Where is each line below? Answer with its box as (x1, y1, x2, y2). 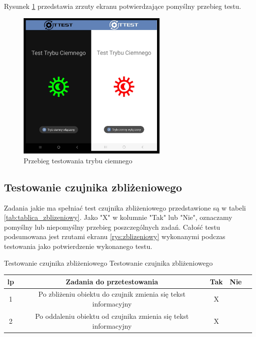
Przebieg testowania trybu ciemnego (24, 155, 132, 165)
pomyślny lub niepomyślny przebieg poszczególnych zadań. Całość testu (4, 221, 221, 232)
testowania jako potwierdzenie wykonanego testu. (4, 241, 153, 251)
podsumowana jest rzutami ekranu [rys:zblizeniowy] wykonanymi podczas (4, 231, 225, 242)
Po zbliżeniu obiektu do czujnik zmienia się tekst (38, 289, 186, 299)
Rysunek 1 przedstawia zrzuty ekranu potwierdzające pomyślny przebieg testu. (4, 1, 241, 11)
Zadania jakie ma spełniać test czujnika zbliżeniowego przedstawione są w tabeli (4, 202, 246, 213)
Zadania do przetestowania (65, 276, 159, 286)
